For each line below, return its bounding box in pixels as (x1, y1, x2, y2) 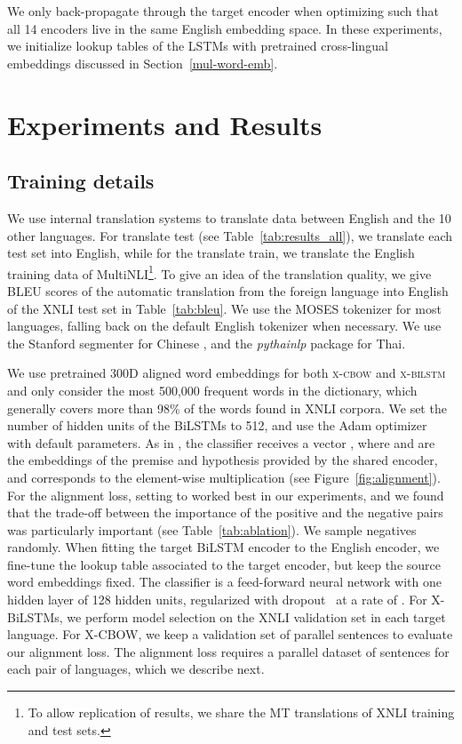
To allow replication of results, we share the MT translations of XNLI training (28, 703, 455, 722)
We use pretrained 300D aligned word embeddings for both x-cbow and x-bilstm (7, 364, 446, 382)
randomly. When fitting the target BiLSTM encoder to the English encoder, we (7, 538, 440, 556)
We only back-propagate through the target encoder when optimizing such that (7, 2, 439, 20)
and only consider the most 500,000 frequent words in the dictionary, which (7, 380, 418, 399)
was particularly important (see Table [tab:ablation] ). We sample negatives (7, 520, 417, 539)
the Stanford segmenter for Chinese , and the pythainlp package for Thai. (7, 333, 406, 352)
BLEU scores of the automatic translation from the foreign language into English (7, 281, 449, 300)
